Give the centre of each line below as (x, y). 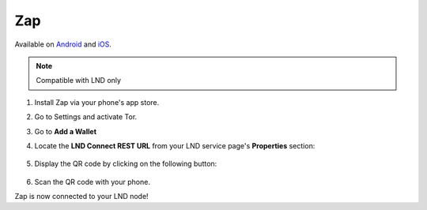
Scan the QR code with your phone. (92, 182)
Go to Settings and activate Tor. (86, 117)
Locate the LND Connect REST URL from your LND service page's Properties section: (175, 145)
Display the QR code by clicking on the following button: (126, 164)
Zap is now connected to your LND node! (82, 197)
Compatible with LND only (79, 81)
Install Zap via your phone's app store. (97, 102)
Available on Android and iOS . (63, 44)
